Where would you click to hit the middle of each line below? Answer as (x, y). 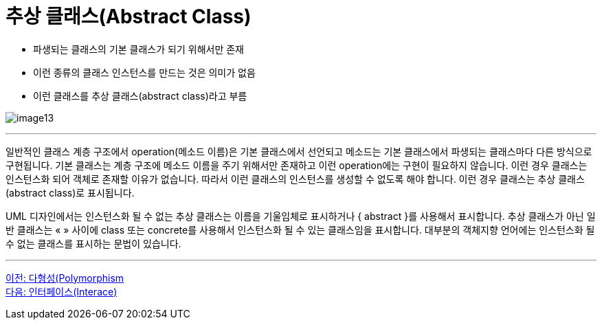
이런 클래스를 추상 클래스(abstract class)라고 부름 (140, 96)
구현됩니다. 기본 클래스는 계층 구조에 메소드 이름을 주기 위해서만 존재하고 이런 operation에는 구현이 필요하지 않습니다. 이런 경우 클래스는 (297, 165)
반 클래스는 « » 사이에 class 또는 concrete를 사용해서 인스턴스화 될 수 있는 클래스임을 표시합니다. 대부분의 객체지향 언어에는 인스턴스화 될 (300, 229)
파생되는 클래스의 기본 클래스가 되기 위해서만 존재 (138, 49)
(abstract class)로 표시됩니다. (70, 192)
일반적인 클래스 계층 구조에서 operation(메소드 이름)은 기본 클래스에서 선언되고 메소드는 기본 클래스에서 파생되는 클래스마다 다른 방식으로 (299, 151)
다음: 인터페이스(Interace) (62, 291)
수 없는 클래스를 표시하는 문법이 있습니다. (93, 243)
